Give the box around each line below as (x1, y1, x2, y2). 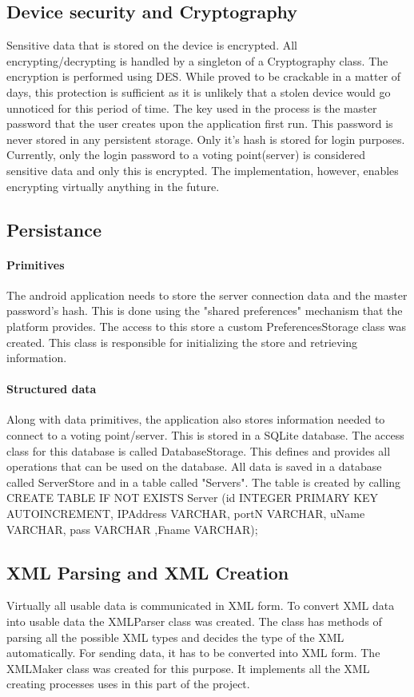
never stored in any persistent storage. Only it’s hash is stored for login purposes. (6, 130, 405, 147)
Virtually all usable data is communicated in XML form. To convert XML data (6, 597, 395, 614)
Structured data (6, 380, 97, 397)
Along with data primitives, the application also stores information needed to (6, 411, 385, 428)
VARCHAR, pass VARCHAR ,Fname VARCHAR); (6, 520, 258, 537)
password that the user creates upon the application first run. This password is (6, 115, 393, 132)
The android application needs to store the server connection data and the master (6, 286, 408, 303)
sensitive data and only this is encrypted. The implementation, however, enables (6, 161, 399, 178)
